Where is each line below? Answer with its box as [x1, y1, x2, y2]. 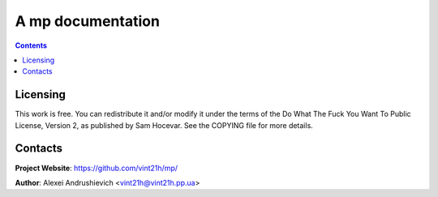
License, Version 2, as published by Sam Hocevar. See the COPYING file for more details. [15, 120, 314, 130]
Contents [15, 41, 48, 50]
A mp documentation [15, 12, 160, 30]
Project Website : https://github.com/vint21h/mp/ [15, 163, 178, 173]
